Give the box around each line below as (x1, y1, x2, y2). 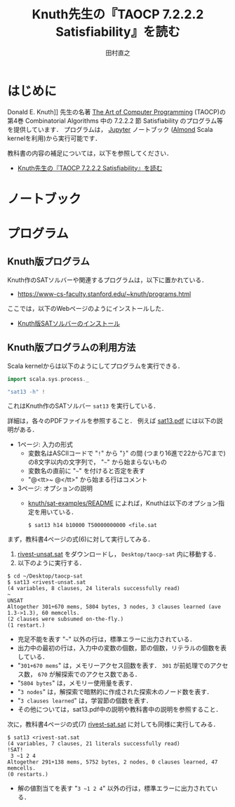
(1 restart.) (7, 622, 46, 629)
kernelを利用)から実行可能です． (7, 134, 102, 142)
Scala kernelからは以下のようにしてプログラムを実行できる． (7, 361, 184, 370)
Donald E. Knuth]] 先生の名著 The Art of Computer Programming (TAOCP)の (7, 107, 226, 116)
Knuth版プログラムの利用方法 (7, 342, 136, 354)
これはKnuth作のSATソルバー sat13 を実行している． (7, 401, 160, 411)
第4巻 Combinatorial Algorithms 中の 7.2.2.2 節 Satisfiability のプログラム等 (7, 116, 223, 125)
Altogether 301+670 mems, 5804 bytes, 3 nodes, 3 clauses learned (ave (7, 603, 221, 611)
